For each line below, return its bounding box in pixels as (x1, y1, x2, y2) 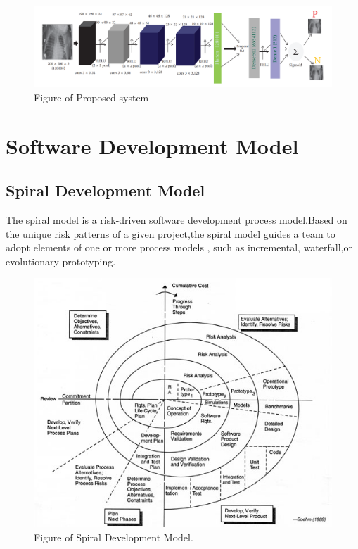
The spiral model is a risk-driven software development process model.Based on (6, 213, 347, 227)
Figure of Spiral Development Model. (34, 529, 193, 544)
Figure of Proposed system (34, 89, 149, 104)
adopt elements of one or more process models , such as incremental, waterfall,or (6, 240, 352, 255)
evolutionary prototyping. (6, 253, 116, 268)
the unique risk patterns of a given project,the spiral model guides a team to (6, 226, 335, 241)
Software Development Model (6, 131, 299, 160)
